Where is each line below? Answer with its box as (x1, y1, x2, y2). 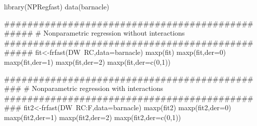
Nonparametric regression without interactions (43, 28, 185, 38)
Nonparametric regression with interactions (31, 83, 164, 93)
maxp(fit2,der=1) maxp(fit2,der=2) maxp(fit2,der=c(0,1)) (4, 112, 181, 122)
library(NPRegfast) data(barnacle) (4, 1, 109, 11)
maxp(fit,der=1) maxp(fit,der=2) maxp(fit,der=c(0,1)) (4, 56, 171, 67)
